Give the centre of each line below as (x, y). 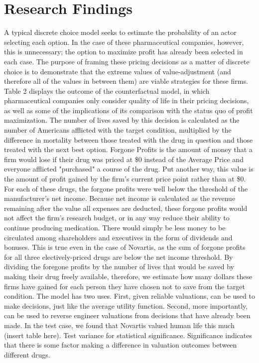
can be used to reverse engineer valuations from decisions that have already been (127, 315)
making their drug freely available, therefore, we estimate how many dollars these (128, 276)
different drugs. (27, 354)
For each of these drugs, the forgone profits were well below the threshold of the (126, 188)
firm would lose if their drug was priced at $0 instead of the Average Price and (124, 159)
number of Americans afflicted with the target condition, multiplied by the (118, 130)
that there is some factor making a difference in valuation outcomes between (121, 345)
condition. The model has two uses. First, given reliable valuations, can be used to (129, 296)
